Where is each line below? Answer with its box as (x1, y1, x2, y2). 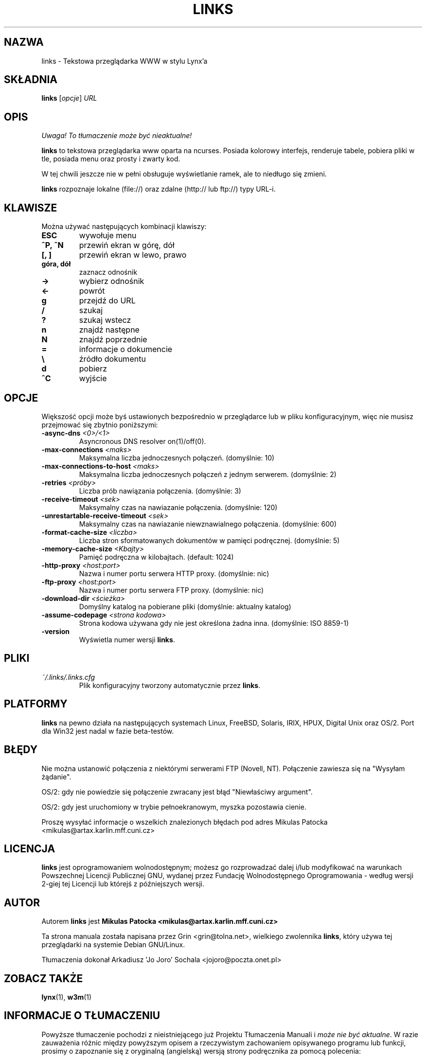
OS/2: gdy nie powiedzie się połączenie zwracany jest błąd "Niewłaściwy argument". (41, 787, 313, 796)
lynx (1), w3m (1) (41, 993, 92, 1002)
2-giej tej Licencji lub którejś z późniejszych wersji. (41, 880, 204, 888)
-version (41, 627, 70, 635)
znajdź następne (79, 325, 140, 335)
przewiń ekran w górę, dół (79, 240, 175, 250)
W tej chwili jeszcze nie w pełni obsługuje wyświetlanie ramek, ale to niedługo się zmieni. (41, 170, 327, 178)
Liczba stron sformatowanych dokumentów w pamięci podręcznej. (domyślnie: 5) (79, 536, 340, 545)
